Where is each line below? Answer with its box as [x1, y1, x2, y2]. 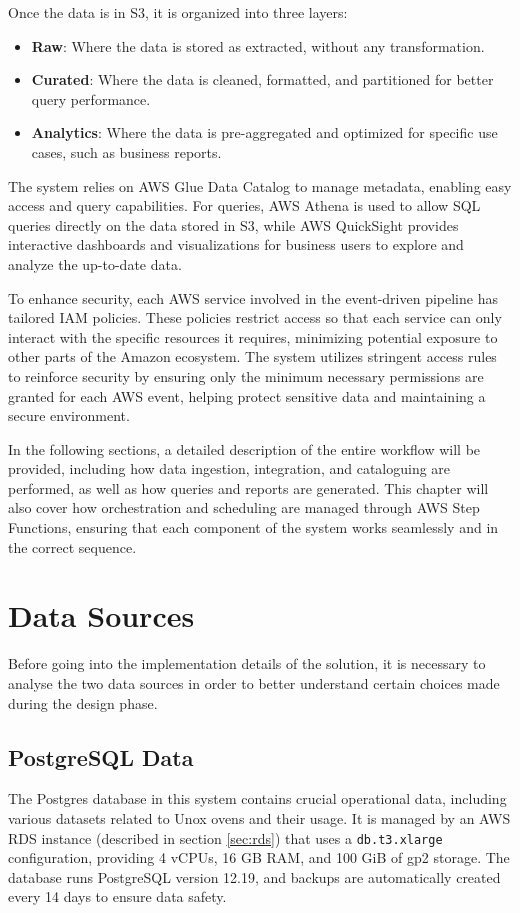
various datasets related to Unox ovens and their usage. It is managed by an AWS [8, 807, 511, 828]
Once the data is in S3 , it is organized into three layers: [8, 2, 348, 22]
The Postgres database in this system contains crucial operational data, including [8, 788, 507, 809]
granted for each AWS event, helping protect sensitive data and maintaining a [8, 385, 486, 406]
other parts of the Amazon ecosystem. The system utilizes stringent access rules [8, 346, 497, 367]
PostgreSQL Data [8, 741, 194, 772]
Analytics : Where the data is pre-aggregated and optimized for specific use [31, 122, 498, 143]
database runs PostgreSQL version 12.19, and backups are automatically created [8, 866, 501, 887]
